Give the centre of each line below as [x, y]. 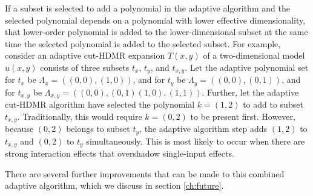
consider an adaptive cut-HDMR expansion [85, 55]
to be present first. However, [243, 116]
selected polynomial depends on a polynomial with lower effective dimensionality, [155, 20]
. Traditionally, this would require [80, 116]
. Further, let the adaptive [250, 92]
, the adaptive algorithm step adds [203, 129]
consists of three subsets [85, 67]
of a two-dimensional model [254, 55]
